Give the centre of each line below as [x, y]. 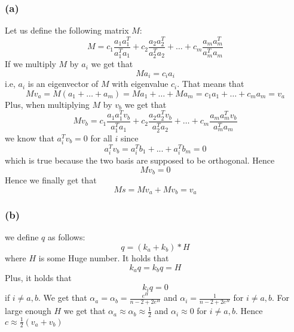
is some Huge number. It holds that [104, 258]
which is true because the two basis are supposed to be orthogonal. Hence [140, 160]
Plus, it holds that [38, 278]
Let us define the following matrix [67, 30]
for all [101, 138]
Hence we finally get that [51, 180]
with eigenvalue [140, 84]
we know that [30, 138]
